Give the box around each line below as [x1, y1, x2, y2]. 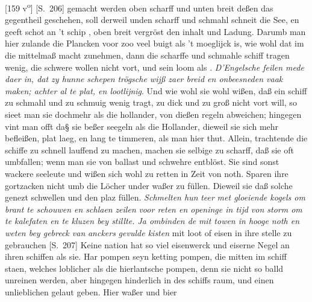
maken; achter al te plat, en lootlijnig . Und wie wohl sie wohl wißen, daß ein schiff [5, 84, 307, 97]
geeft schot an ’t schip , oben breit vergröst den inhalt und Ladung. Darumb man [5, 25, 306, 37]
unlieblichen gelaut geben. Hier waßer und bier [5, 285, 177, 298]
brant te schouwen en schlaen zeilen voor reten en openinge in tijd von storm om [5, 202, 302, 215]
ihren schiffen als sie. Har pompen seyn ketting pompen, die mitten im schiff [5, 250, 287, 263]
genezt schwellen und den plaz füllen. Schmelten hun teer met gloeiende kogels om [5, 191, 305, 204]
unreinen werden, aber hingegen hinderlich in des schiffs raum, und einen [5, 274, 274, 286]
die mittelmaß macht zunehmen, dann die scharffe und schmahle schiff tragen [5, 49, 290, 62]
